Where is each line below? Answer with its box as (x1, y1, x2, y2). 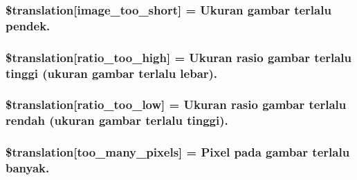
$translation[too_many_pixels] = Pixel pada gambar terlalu (6, 143, 350, 161)
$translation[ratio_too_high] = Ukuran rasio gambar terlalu (6, 48, 352, 66)
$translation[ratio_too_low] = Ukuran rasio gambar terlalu (6, 96, 347, 113)
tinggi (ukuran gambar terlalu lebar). (6, 64, 218, 81)
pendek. (6, 17, 51, 34)
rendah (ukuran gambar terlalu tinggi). (6, 112, 228, 129)
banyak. (6, 159, 50, 177)
